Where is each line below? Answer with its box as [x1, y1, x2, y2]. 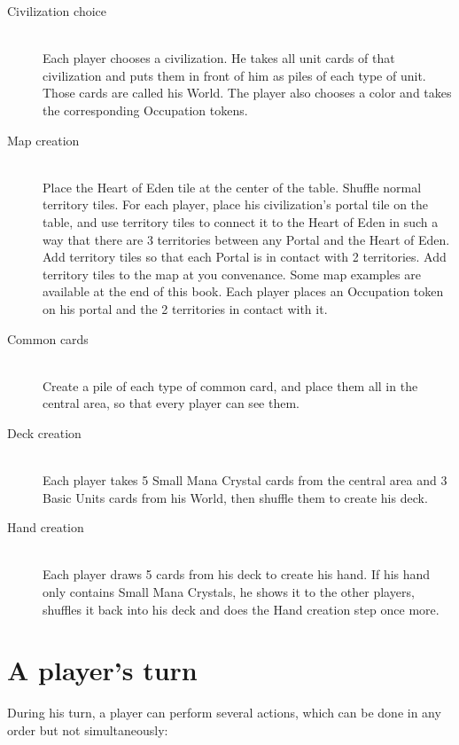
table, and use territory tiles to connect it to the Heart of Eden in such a [43, 212, 439, 231]
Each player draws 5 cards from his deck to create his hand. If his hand [43, 565, 431, 584]
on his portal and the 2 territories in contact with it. [43, 299, 328, 318]
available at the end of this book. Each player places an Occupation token [43, 282, 444, 301]
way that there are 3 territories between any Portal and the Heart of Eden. [43, 230, 450, 248]
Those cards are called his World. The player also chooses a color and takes [43, 83, 452, 102]
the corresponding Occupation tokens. [43, 100, 248, 119]
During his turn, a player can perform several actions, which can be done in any [7, 703, 441, 722]
